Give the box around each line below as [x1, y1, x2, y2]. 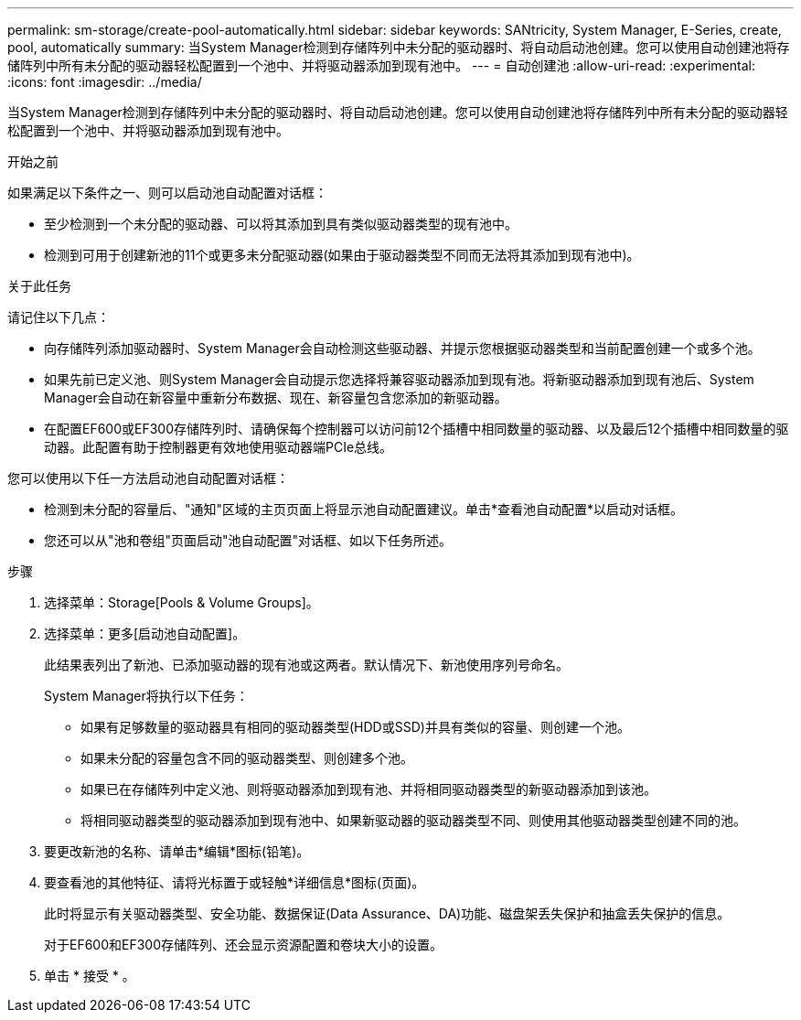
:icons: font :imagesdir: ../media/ [7, 74, 202, 90]
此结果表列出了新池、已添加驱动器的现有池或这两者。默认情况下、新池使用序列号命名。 [44, 657, 569, 672]
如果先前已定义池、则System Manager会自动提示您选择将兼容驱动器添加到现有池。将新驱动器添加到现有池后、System [44, 371, 754, 387]
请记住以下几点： [7, 309, 110, 325]
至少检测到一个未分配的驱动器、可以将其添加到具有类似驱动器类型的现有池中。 [44, 216, 518, 231]
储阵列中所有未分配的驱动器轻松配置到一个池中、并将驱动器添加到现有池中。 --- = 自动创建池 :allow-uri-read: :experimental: [7, 58, 755, 73]
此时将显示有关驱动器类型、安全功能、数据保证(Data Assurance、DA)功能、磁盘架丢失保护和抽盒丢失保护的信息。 [44, 906, 731, 921]
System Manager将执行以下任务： [44, 688, 249, 703]
